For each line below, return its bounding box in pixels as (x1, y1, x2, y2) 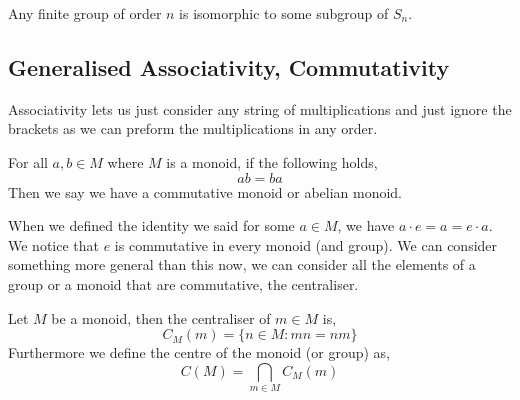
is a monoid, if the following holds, (166, 151, 378, 172)
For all (8, 151, 48, 172)
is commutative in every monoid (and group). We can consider (114, 234, 498, 255)
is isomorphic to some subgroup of (179, 3, 389, 23)
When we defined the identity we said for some (8, 215, 295, 236)
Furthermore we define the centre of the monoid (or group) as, (8, 342, 391, 363)
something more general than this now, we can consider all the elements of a (8, 254, 476, 275)
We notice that (8, 234, 99, 255)
